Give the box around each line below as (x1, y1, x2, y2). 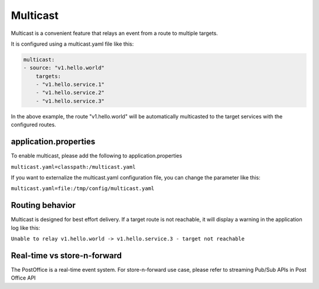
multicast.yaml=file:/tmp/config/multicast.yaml (11, 185, 155, 192)
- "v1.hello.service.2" (35, 89, 105, 96)
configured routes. (11, 121, 56, 129)
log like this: (11, 224, 41, 231)
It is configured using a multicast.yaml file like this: (11, 40, 134, 47)
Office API (11, 274, 36, 281)
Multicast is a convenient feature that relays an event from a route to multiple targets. (11, 30, 218, 37)
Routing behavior (11, 200, 76, 210)
